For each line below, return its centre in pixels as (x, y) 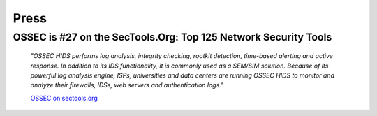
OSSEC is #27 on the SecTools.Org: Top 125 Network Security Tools (172, 37)
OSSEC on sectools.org (64, 98)
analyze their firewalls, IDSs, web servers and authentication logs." (127, 85)
